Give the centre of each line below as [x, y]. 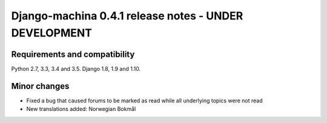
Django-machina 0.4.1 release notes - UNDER [127, 16]
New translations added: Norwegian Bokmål [81, 109]
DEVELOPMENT [52, 33]
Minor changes [40, 86]
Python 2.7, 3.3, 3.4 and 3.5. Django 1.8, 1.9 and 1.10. [76, 68]
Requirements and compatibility [73, 54]
